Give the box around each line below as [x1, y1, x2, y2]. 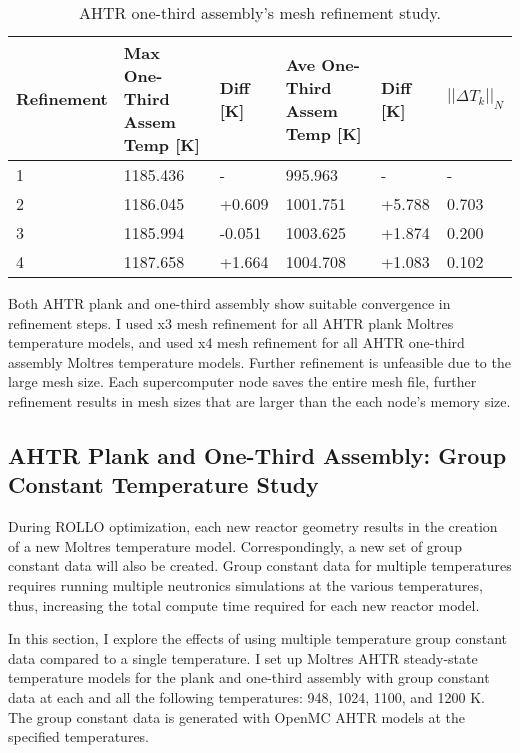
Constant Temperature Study [8, 469, 319, 500]
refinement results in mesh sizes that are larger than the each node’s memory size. [8, 390, 511, 411]
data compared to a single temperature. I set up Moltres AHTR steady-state [8, 647, 478, 668]
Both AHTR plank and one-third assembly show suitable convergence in [8, 293, 451, 313]
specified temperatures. [8, 726, 150, 747]
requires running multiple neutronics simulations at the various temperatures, [8, 574, 483, 595]
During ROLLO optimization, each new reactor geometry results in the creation [8, 516, 498, 537]
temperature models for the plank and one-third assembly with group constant [8, 667, 490, 688]
